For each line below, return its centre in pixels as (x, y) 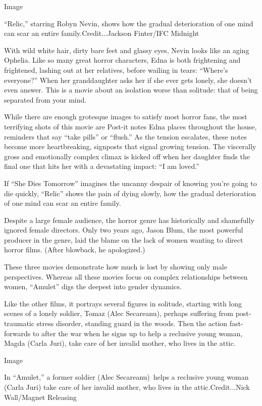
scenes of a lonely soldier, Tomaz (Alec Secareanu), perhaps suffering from (119, 313)
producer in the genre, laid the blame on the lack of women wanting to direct (124, 239)
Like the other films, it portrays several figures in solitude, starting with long (123, 303)
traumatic (19, 323)
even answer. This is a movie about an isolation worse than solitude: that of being (131, 90)
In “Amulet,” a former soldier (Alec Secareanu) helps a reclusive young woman (126, 377)
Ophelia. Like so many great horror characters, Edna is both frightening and (122, 60)
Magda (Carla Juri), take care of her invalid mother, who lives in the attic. (120, 343)
